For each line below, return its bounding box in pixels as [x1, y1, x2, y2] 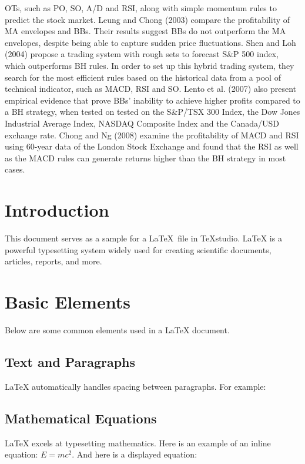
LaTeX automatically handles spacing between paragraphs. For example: [5, 380, 266, 392]
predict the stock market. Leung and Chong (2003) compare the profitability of [5, 13, 290, 25]
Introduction [5, 198, 109, 222]
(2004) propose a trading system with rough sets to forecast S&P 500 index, [5, 48, 279, 60]
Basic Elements [5, 290, 130, 313]
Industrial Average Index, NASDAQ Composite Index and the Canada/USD [5, 117, 279, 129]
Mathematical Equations [5, 409, 157, 427]
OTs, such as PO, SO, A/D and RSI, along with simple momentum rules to [5, 2, 277, 14]
